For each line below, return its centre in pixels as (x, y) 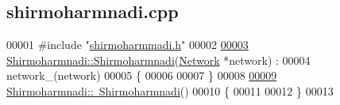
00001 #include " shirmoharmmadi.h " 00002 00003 (127, 45)
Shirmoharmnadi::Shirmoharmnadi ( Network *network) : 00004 (158, 60)
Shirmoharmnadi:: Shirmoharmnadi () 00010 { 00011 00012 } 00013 (170, 90)
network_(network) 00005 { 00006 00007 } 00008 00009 (142, 75)
